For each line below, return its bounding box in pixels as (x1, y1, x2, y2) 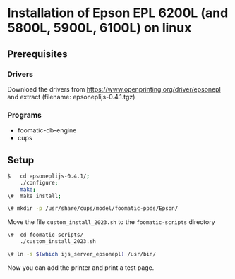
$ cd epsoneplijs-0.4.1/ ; (7, 173, 90, 180)
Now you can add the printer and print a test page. (7, 263, 155, 272)
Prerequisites (7, 48, 68, 60)
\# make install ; (7, 192, 61, 199)
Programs (7, 110, 42, 120)
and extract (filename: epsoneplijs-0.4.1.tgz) (7, 92, 135, 101)
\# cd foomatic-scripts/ (7, 231, 83, 239)
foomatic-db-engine (17, 126, 77, 135)
